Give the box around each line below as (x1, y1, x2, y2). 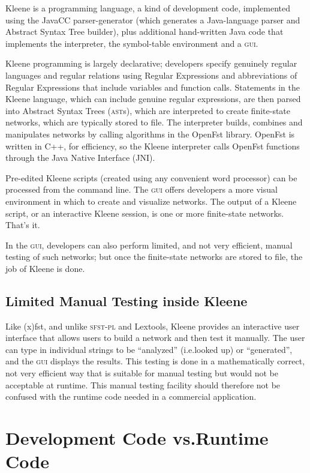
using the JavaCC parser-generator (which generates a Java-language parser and (5, 13, 300, 26)
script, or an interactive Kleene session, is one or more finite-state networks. (5, 206, 284, 219)
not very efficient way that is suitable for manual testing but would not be (5, 367, 278, 379)
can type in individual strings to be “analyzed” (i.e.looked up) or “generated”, (5, 343, 293, 355)
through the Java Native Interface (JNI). (5, 151, 155, 164)
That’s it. (5, 218, 40, 231)
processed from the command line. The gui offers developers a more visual (5, 183, 278, 196)
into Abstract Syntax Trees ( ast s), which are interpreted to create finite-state (5, 104, 291, 116)
